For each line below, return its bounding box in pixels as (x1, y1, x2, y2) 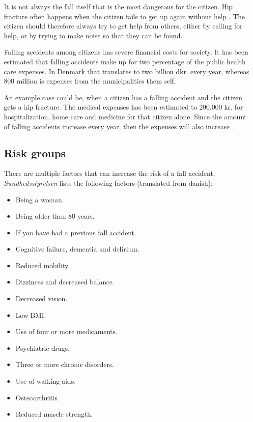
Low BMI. (15, 309, 46, 320)
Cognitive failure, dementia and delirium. (15, 244, 140, 254)
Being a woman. (15, 194, 64, 204)
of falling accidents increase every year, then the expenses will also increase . (4, 121, 234, 131)
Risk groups (4, 145, 66, 160)
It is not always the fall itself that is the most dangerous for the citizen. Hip (4, 1, 233, 11)
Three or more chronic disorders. (15, 359, 114, 369)
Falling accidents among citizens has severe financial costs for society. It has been (4, 47, 249, 57)
